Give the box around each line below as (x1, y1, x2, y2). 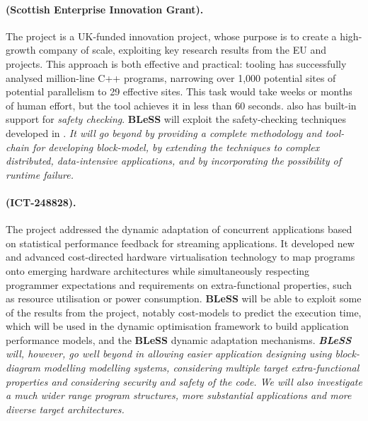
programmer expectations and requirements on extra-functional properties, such (6, 277, 352, 292)
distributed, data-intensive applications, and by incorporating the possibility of (6, 153, 341, 168)
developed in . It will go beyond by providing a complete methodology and (6, 125, 322, 140)
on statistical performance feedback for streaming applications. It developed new (6, 235, 355, 250)
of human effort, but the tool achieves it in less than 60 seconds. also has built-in (6, 97, 357, 112)
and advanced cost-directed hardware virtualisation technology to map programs (6, 249, 355, 264)
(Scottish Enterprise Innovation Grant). (6, 1, 204, 16)
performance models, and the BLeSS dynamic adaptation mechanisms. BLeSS (6, 332, 352, 347)
